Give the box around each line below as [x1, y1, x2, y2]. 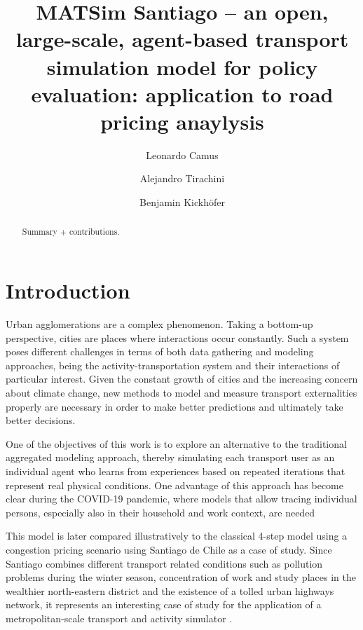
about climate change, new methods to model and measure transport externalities [6, 385, 357, 400]
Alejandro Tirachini [139, 171, 225, 186]
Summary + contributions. [22, 226, 120, 238]
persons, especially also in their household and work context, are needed [6, 505, 315, 519]
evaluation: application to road [31, 79, 334, 108]
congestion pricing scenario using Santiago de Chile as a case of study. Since [6, 542, 332, 556]
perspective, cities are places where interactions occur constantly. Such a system [6, 330, 349, 345]
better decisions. [6, 413, 76, 427]
